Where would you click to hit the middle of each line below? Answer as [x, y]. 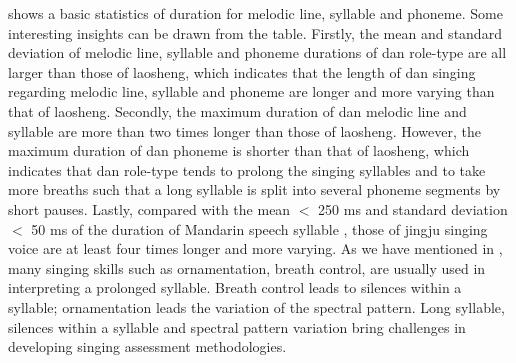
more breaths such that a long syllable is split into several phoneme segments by [254, 189]
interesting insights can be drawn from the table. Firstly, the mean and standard [255, 32]
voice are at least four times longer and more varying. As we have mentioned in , [255, 248]
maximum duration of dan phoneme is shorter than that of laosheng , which [239, 150]
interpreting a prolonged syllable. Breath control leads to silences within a [235, 287]
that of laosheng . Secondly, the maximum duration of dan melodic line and [237, 110]
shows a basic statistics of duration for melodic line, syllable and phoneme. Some [255, 13]
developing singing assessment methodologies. [147, 346]
